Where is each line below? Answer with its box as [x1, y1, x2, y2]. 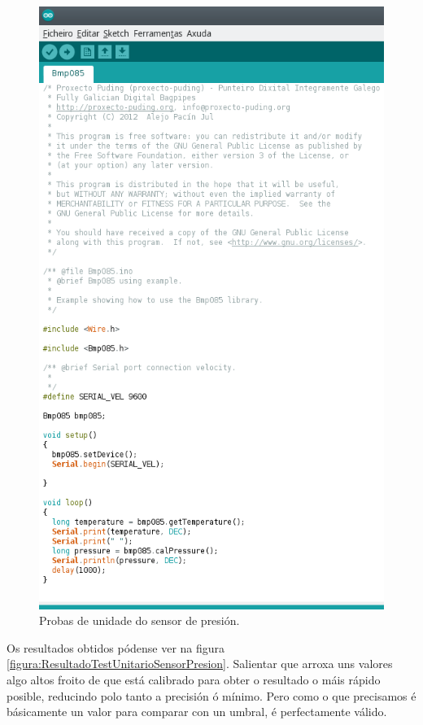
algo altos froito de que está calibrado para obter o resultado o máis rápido [7, 670, 381, 688]
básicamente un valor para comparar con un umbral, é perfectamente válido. [7, 703, 387, 720]
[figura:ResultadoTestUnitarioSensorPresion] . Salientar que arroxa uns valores [7, 655, 393, 672]
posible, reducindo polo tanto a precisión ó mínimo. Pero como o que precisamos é [7, 687, 416, 704]
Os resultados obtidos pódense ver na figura [7, 639, 225, 656]
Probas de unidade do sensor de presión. [39, 612, 240, 629]
